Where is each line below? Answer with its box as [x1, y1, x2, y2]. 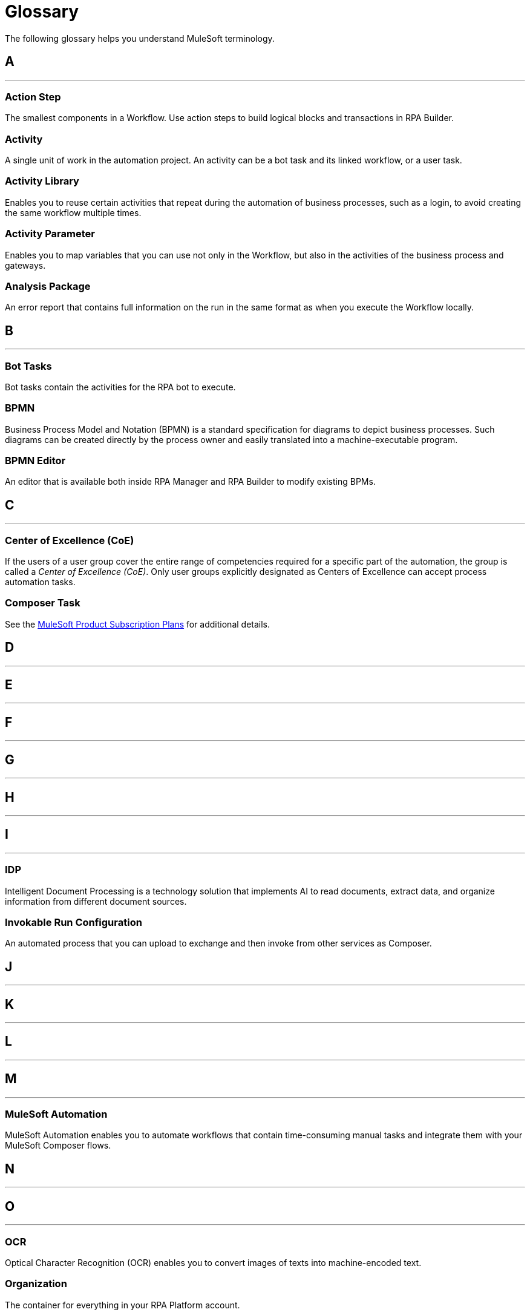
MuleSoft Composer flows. [5, 1140, 111, 1151]
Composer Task [5, 597, 80, 609]
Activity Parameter [5, 228, 95, 240]
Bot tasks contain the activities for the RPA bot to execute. [5, 381, 236, 392]
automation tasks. [5, 577, 76, 588]
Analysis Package [5, 280, 91, 292]
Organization [5, 1277, 67, 1290]
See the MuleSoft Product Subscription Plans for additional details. [5, 618, 270, 629]
